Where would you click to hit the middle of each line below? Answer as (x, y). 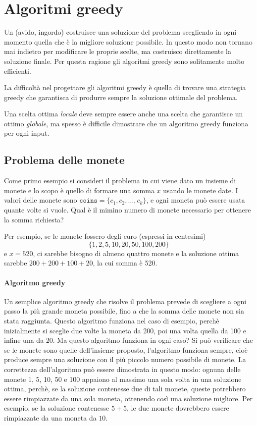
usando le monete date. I (201, 190)
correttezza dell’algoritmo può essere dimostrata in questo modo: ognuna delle (122, 369)
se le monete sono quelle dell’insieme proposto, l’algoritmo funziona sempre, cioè (126, 349)
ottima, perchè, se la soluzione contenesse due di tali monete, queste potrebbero (125, 389)
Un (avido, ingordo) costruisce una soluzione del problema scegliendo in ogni (120, 32)
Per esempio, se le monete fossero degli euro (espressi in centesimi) (105, 236)
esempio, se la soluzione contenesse (57, 408)
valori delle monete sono (41, 200)
